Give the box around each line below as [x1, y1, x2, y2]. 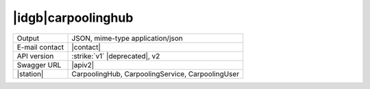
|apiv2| [71, 60, 95, 69]
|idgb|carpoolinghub [12, 10, 134, 25]
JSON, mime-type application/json [71, 33, 183, 43]
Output [16, 33, 40, 43]
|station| [16, 69, 44, 78]
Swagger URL [16, 60, 62, 69]
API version [16, 51, 54, 60]
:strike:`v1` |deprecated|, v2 [71, 51, 160, 60]
